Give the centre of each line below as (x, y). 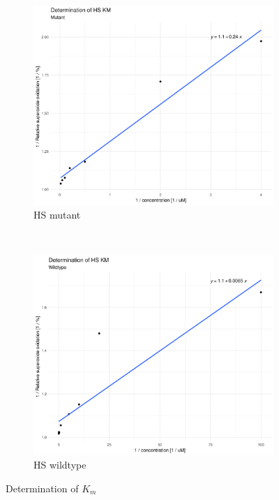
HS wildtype (60, 465)
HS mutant (57, 215)
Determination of (42, 488)
